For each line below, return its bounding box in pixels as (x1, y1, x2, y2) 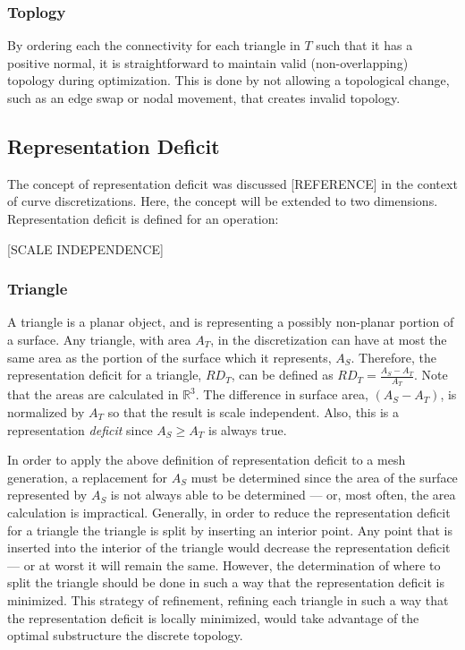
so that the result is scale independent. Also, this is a (107, 403, 399, 421)
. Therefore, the (351, 347, 436, 366)
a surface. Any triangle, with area (7, 329, 191, 348)
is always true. (207, 420, 287, 439)
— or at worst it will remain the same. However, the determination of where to (7, 555, 441, 574)
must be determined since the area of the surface (190, 467, 458, 486)
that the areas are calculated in (7, 385, 179, 404)
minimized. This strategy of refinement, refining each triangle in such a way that (7, 590, 449, 609)
